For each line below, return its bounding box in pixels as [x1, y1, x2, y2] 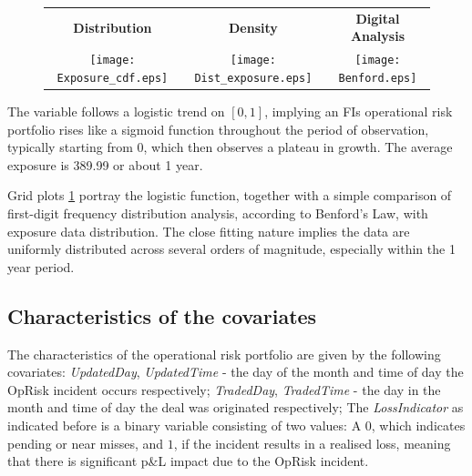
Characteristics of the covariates [7, 301, 317, 329]
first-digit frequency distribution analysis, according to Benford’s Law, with [7, 203, 428, 222]
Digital [355, 8, 400, 27]
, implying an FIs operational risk [264, 102, 453, 120]
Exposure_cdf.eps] [56, 71, 169, 85]
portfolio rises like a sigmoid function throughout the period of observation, [7, 119, 429, 138]
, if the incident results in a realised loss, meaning [173, 433, 451, 452]
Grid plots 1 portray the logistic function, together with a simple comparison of [7, 186, 452, 205]
